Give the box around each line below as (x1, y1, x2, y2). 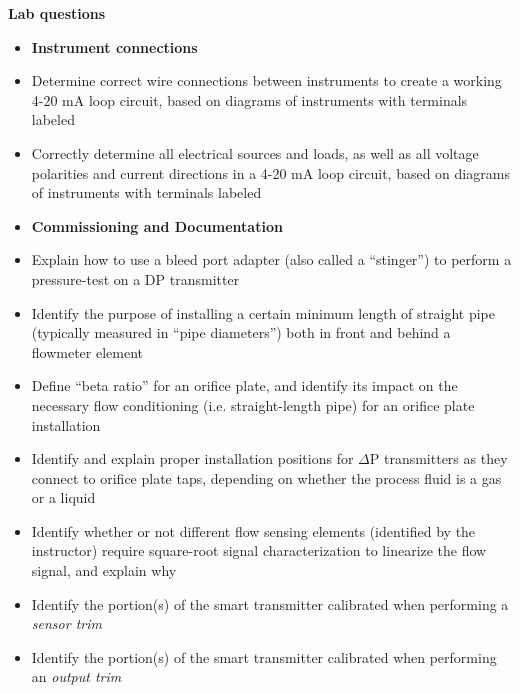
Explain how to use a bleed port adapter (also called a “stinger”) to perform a (31, 249, 512, 270)
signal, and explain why (31, 560, 177, 581)
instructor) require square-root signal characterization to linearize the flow (31, 540, 487, 561)
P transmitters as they (369, 448, 508, 469)
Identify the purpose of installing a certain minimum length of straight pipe (31, 302, 495, 323)
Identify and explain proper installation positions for (31, 448, 354, 469)
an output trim (31, 666, 122, 687)
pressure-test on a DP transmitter (31, 268, 240, 289)
